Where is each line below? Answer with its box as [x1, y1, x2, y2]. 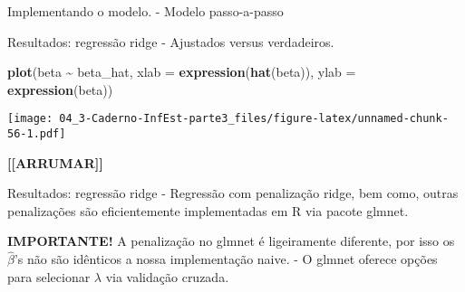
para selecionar [7, 267, 91, 286]
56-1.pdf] [7, 127, 66, 141]
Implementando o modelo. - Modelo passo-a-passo [7, 2, 284, 20]
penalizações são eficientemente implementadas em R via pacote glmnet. [7, 201, 409, 220]
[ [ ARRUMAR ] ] [7, 153, 103, 172]
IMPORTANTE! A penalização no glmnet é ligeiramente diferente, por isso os [7, 231, 455, 250]
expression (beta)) [7, 80, 113, 99]
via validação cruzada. [105, 267, 229, 286]
